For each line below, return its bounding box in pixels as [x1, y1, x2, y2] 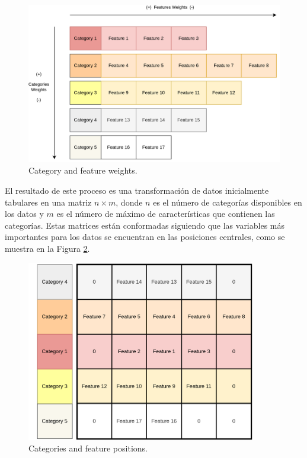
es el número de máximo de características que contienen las [56, 207, 275, 220]
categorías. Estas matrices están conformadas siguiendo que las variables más [5, 219, 285, 231]
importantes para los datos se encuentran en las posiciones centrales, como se [5, 230, 285, 243]
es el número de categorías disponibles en [153, 196, 302, 208]
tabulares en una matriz [5, 196, 92, 208]
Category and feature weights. [28, 164, 137, 177]
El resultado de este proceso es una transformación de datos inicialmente [5, 184, 269, 197]
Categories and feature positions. [28, 442, 148, 454]
